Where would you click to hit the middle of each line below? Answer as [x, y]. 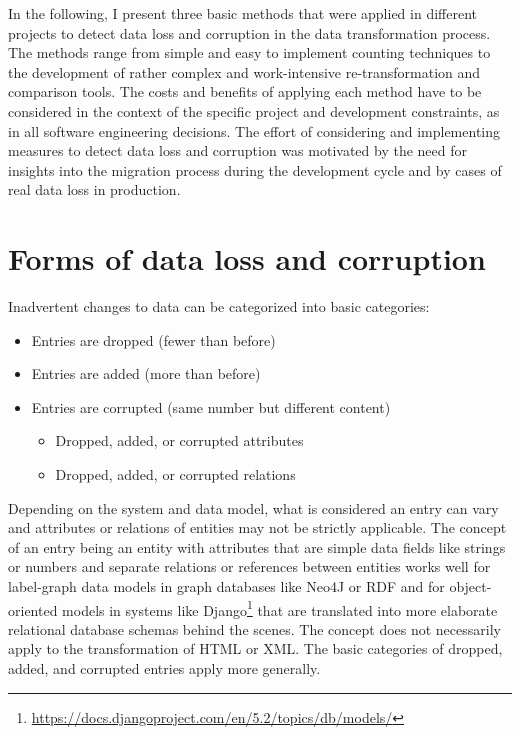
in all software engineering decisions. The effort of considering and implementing [254, 130]
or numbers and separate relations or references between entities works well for [249, 566]
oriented [33, 609]
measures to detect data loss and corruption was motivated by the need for [238, 150]
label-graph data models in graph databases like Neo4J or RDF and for [226, 586]
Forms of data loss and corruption [247, 258]
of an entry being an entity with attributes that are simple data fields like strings [257, 546]
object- [470, 586]
